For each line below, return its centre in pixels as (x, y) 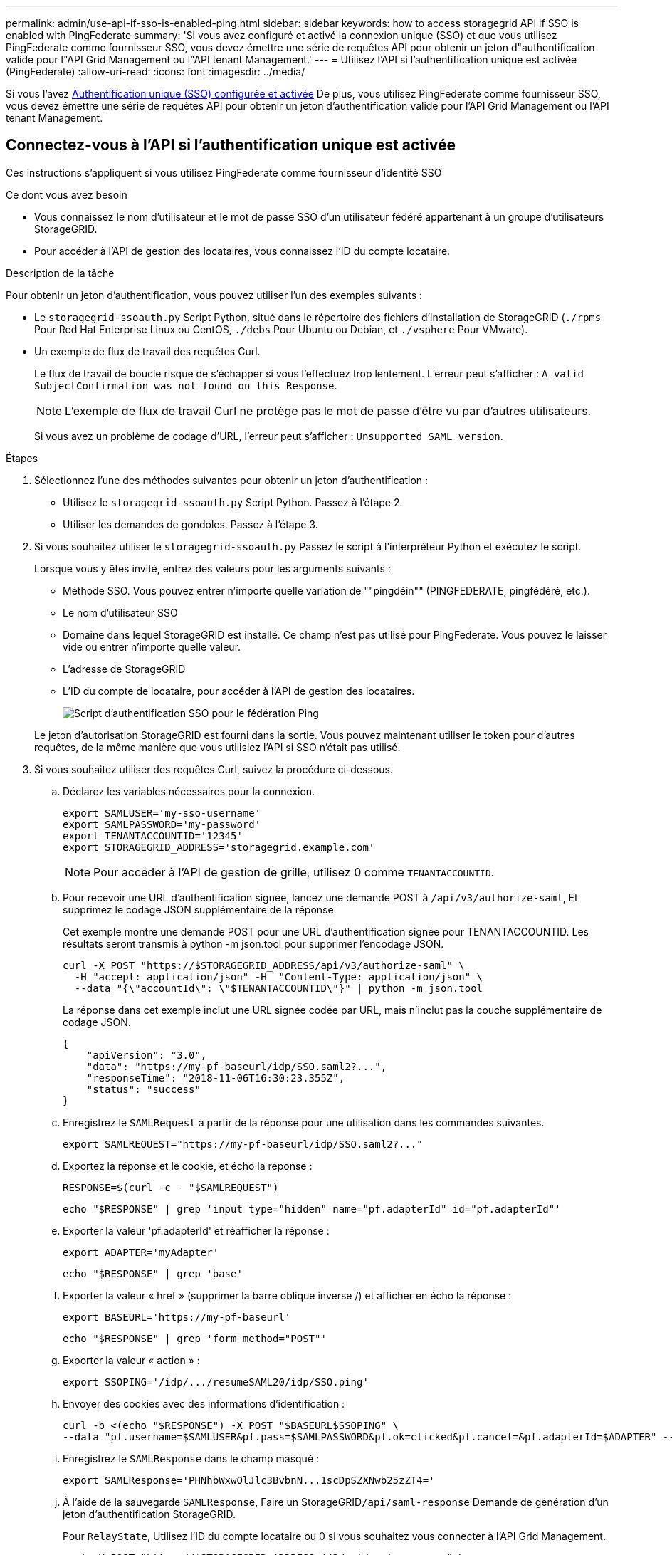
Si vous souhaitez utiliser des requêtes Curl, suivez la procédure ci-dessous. (214, 769)
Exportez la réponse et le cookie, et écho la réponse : (188, 1166)
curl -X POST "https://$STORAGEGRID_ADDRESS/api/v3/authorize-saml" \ (264, 965)
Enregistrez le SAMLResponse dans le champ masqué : (191, 1458)
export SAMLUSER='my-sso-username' (162, 813)
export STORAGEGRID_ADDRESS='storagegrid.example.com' (219, 847)
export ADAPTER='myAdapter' (141, 1252)
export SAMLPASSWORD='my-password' (162, 824)
